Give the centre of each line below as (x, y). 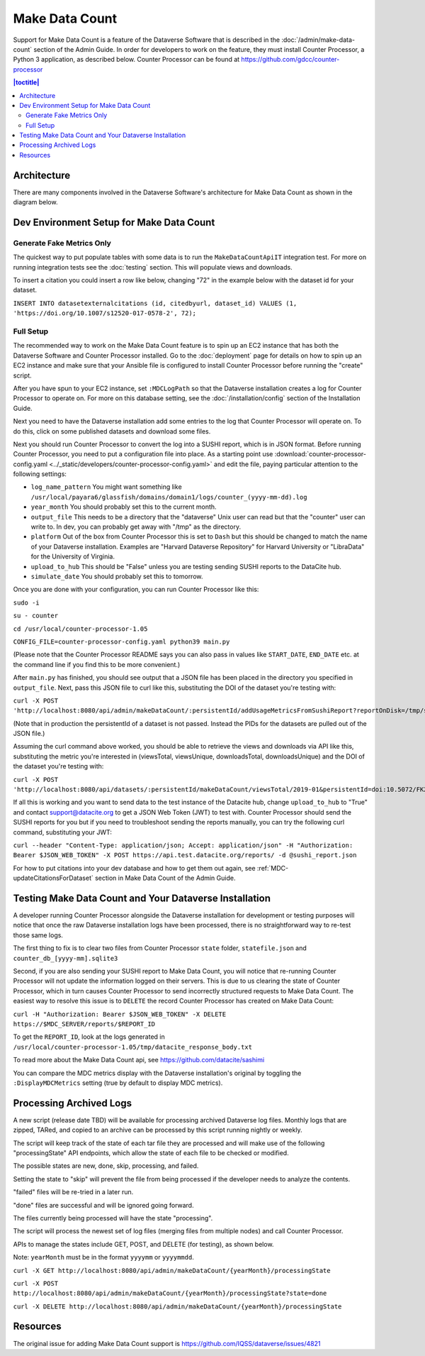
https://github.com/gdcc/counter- (290, 60)
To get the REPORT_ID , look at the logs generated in (89, 1037)
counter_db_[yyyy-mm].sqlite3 (66, 958)
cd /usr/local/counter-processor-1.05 (80, 629)
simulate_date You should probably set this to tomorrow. (117, 576)
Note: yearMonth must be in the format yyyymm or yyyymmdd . (103, 1257)
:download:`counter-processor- (321, 454)
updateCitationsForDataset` (53, 878)
